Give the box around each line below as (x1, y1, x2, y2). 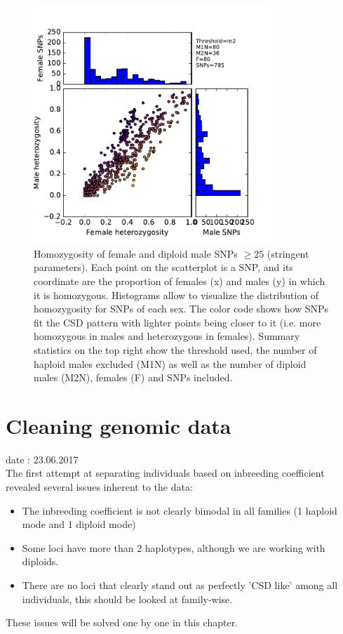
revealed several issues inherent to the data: (6, 480, 193, 494)
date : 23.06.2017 (6, 451, 79, 466)
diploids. (22, 554, 59, 569)
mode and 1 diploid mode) (22, 517, 136, 531)
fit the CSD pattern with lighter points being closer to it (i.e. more (34, 315, 321, 329)
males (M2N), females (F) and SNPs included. (34, 370, 233, 385)
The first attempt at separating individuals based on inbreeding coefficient (6, 465, 325, 480)
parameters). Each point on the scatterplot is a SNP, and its (34, 260, 293, 275)
